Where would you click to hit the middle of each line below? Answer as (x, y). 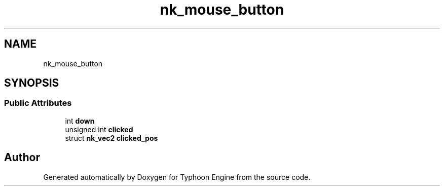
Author (22, 158)
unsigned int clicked (99, 129)
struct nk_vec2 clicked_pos (112, 138)
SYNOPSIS (32, 83)
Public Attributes (38, 103)
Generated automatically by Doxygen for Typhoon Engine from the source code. (177, 177)
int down (80, 121)
